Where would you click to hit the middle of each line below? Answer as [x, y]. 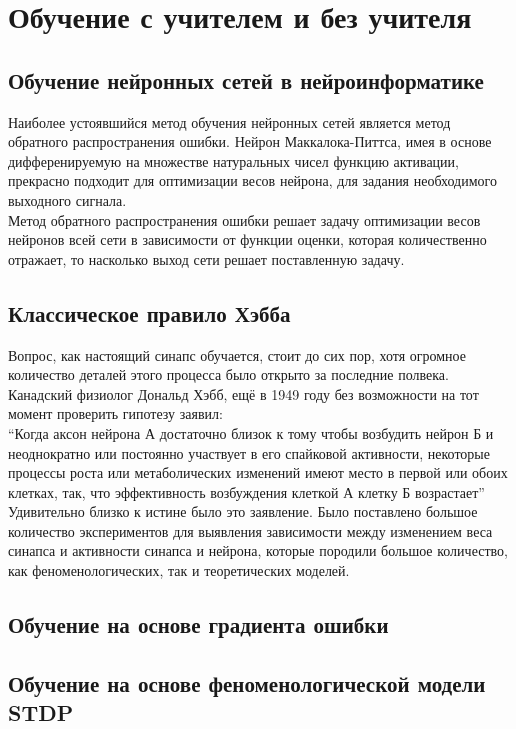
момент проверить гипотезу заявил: [115, 413]
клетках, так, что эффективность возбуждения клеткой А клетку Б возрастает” [246, 491]
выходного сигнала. [67, 199]
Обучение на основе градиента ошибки [198, 624]
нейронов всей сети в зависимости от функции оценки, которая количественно [247, 239]
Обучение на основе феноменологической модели [247, 682]
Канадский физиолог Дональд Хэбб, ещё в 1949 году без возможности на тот [243, 393]
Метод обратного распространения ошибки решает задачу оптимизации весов [244, 219]
